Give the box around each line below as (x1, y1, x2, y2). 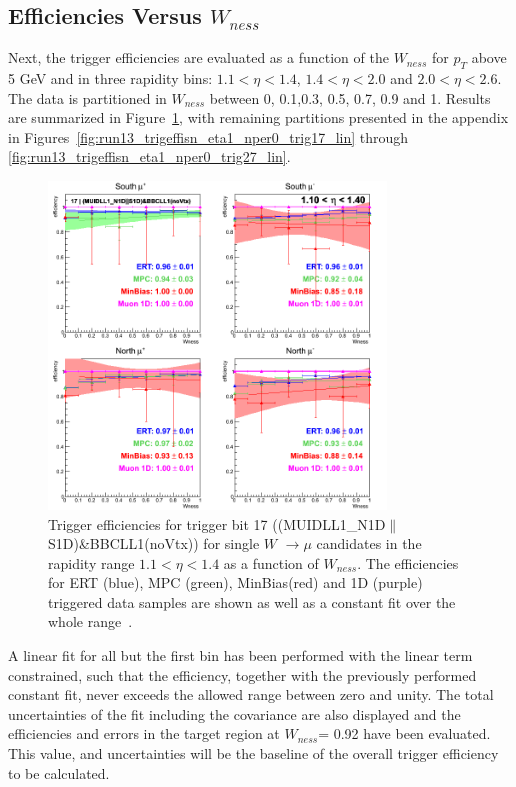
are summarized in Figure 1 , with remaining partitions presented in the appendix (8, 107, 509, 128)
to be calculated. (8, 762, 110, 783)
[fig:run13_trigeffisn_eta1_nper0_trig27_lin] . (8, 146, 291, 167)
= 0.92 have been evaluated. (318, 723, 491, 744)
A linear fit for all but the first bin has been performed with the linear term (8, 645, 473, 666)
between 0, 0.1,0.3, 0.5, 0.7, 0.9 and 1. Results (209, 87, 491, 108)
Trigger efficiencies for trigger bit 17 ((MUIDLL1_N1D (48, 513, 386, 534)
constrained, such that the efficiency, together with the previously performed (8, 664, 477, 685)
